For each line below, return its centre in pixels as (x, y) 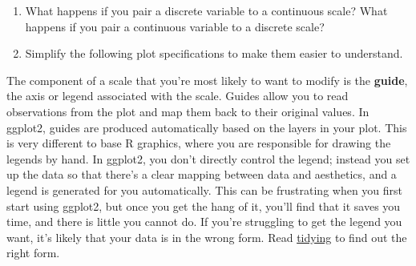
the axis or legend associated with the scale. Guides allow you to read (178, 96)
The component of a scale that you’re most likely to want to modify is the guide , (207, 80)
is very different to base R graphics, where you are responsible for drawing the (199, 143)
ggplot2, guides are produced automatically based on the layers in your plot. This (207, 127)
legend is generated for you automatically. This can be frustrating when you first (205, 189)
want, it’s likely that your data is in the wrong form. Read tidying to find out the (207, 237)
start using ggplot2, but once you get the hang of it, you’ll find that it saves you (204, 206)
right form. (33, 253)
